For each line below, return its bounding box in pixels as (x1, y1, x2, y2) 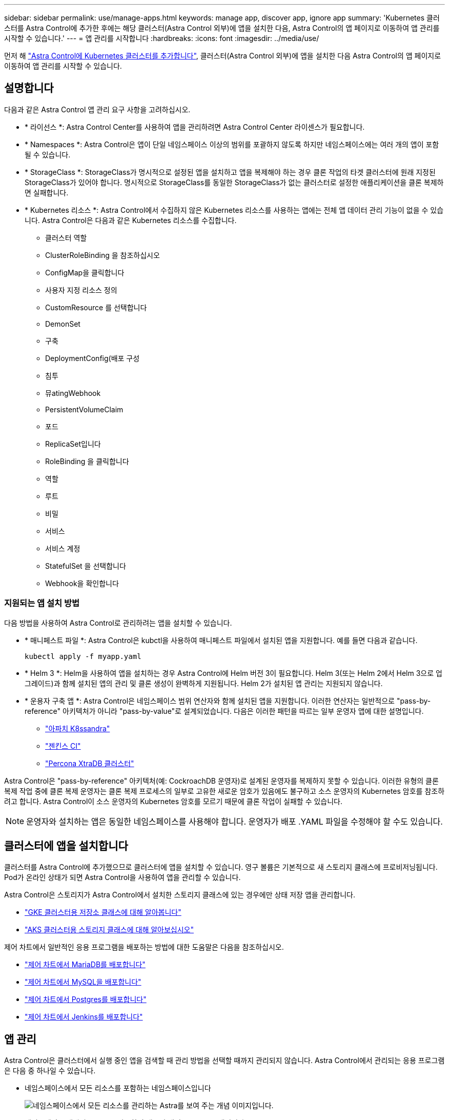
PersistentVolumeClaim (45, 405, 124, 414)
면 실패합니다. (25, 188, 69, 197)
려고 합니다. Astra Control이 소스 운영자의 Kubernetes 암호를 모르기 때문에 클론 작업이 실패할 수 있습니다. (4, 796, 343, 806)
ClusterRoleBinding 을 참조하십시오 (45, 250, 160, 259)
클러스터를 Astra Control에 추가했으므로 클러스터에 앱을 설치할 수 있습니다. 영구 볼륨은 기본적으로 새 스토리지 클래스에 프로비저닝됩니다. (4, 863, 438, 872)
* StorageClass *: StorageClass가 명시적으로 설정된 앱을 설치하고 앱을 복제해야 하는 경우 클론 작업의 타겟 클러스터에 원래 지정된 (25, 167, 436, 176)
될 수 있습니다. (25, 150, 71, 159)
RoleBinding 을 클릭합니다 (45, 456, 129, 466)
